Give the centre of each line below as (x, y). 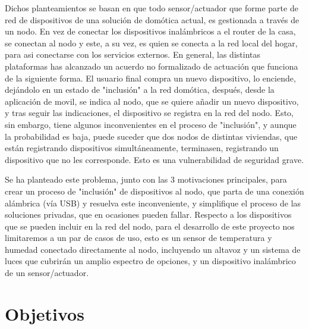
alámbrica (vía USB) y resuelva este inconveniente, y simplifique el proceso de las (153, 203)
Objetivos (45, 313)
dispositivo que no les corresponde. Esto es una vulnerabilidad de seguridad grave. (154, 159)
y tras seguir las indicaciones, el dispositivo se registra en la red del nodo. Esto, (149, 113)
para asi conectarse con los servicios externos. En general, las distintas (133, 54)
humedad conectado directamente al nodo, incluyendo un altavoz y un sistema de (153, 249)
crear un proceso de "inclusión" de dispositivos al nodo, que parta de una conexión (154, 191)
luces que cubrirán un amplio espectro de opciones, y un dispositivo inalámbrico (150, 261)
